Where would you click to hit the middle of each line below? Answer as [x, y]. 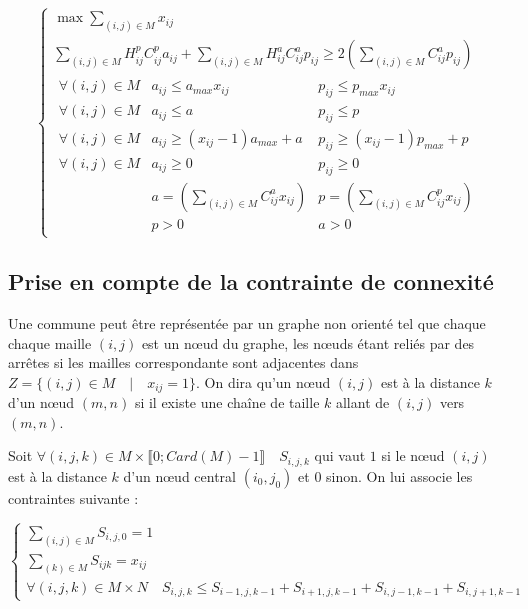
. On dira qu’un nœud [263, 381]
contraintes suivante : [73, 497]
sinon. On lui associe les [399, 475]
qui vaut [340, 455]
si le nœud [413, 455]
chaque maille [50, 342]
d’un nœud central [179, 475]
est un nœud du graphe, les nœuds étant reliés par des [308, 342]
